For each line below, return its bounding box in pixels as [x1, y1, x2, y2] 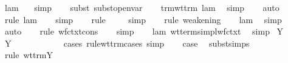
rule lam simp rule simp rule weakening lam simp [4, 13, 282, 25]
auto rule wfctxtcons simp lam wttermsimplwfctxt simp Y [4, 25, 284, 38]
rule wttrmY [4, 48, 53, 61]
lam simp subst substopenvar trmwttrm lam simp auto [4, 1, 279, 13]
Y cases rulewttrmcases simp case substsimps [4, 36, 250, 49]
